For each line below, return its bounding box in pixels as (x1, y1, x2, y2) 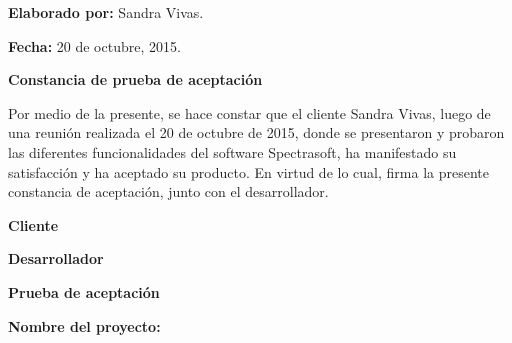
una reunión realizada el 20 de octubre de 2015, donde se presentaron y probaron (8, 122, 505, 143)
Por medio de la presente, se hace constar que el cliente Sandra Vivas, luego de (8, 102, 491, 123)
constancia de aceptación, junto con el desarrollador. (8, 181, 329, 202)
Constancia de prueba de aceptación (8, 69, 263, 90)
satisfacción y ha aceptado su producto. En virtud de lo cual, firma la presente (8, 161, 489, 182)
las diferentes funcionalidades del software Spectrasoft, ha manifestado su (8, 141, 457, 162)
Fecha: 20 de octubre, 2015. (8, 35, 181, 56)
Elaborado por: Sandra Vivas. (8, 2, 204, 22)
